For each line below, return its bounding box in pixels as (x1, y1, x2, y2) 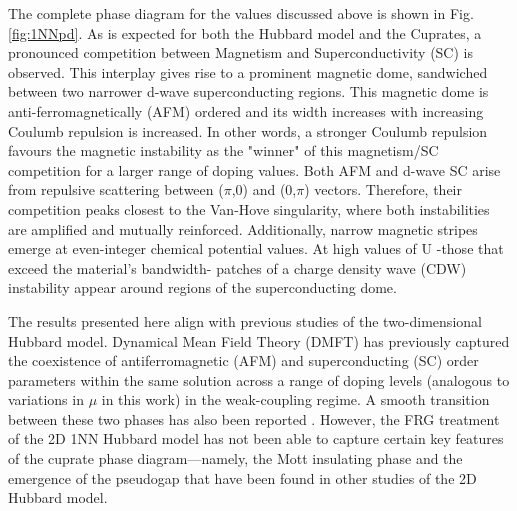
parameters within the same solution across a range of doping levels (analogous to (8, 369, 510, 390)
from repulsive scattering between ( (8, 179, 224, 200)
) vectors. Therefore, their (304, 179, 462, 200)
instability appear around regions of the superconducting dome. (8, 277, 397, 298)
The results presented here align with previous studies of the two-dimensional (8, 310, 482, 331)
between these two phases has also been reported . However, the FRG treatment (8, 408, 500, 429)
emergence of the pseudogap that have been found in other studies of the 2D (8, 467, 477, 488)
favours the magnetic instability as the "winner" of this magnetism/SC (8, 140, 439, 161)
